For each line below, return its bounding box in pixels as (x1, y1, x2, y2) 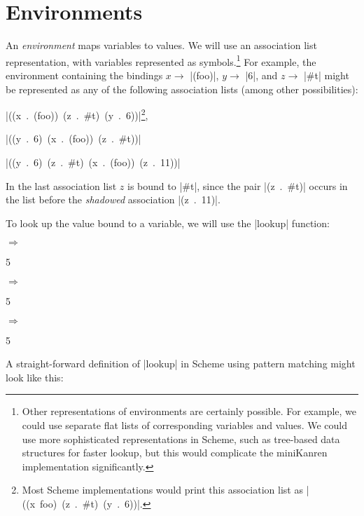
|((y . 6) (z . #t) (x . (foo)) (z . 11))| (6, 155, 181, 169)
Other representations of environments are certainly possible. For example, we (22, 404, 357, 419)
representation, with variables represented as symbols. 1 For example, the (6, 52, 316, 69)
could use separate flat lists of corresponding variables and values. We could (22, 417, 348, 432)
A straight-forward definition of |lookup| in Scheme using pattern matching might (6, 356, 356, 371)
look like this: (6, 369, 64, 384)
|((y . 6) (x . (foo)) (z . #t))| (6, 131, 141, 146)
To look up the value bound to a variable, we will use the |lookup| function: (6, 215, 330, 230)
